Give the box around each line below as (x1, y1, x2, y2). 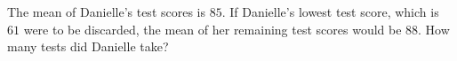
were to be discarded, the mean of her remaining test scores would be (23, 19, 402, 38)
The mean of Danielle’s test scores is (7, 3, 206, 20)
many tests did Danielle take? (7, 37, 169, 56)
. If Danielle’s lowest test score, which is (221, 3, 439, 20)
